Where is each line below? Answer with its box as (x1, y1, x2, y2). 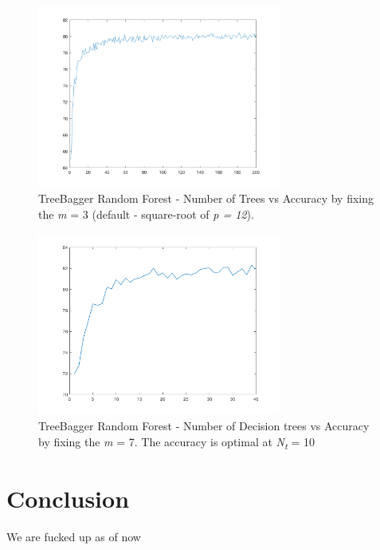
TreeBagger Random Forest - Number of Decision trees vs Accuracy (38, 417, 370, 433)
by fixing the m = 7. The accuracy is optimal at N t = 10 (38, 433, 315, 452)
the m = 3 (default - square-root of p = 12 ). (38, 205, 254, 222)
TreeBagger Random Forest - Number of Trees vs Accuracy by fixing (38, 190, 374, 207)
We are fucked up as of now (6, 528, 141, 544)
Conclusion (6, 481, 130, 514)
